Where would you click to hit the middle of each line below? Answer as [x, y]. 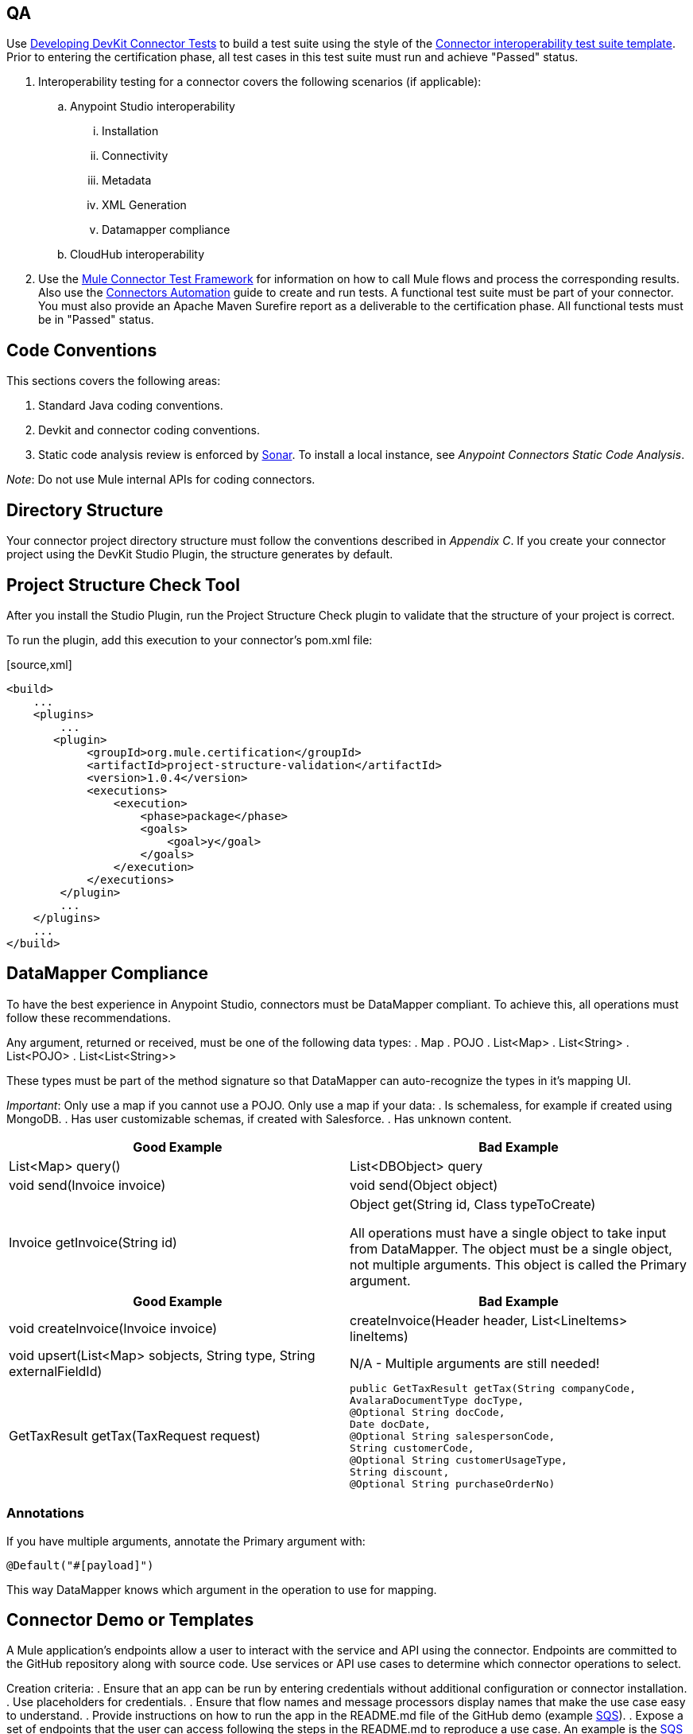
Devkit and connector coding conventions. [149, 430]
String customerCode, [412, 1448]
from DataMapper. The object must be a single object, [511, 1248]
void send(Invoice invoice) [87, 1185]
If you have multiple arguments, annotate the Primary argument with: [186, 1541]
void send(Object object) [424, 1185]
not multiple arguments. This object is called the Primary [519, 1264]
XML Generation [144, 205]
